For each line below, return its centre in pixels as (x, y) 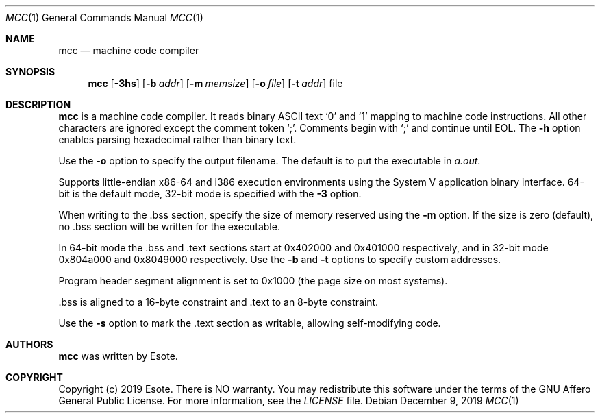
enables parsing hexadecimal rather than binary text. (177, 139)
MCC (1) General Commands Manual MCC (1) (104, 17)
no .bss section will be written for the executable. (169, 226)
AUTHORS (29, 344)
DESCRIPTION (38, 104)
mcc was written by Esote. (118, 356)
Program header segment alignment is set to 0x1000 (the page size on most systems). (253, 281)
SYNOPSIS (30, 72)
